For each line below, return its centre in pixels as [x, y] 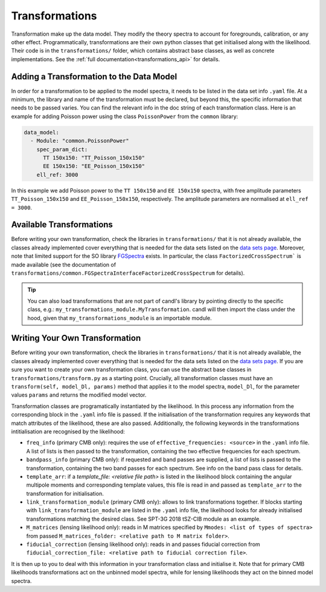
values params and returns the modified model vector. [79, 395]
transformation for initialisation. [65, 493]
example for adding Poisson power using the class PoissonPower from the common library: [125, 116]
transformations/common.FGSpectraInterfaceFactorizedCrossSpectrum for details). [128, 273]
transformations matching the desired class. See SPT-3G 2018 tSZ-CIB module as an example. [143, 519]
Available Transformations [62, 225]
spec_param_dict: [62, 149]
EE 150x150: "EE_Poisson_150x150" [94, 166]
